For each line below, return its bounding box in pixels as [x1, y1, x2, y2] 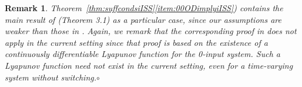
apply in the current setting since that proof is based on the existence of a [5, 36, 268, 48]
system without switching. [5, 71, 97, 83]
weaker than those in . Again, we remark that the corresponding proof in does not [5, 25, 297, 37]
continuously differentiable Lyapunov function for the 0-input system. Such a [5, 48, 280, 60]
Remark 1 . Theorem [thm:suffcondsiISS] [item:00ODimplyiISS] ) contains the [5, 2, 283, 14]
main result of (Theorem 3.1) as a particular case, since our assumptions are [5, 13, 281, 25]
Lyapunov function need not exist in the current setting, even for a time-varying [5, 59, 293, 71]
